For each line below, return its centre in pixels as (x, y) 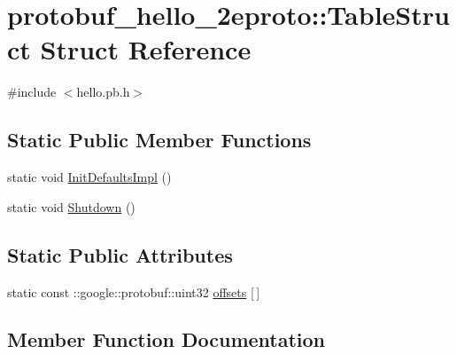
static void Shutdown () (71, 206)
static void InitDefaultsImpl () (89, 177)
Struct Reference (146, 49)
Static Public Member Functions (159, 140)
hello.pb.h (103, 92)
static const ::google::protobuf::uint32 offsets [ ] (134, 291)
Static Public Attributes (120, 254)
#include (32, 92)
